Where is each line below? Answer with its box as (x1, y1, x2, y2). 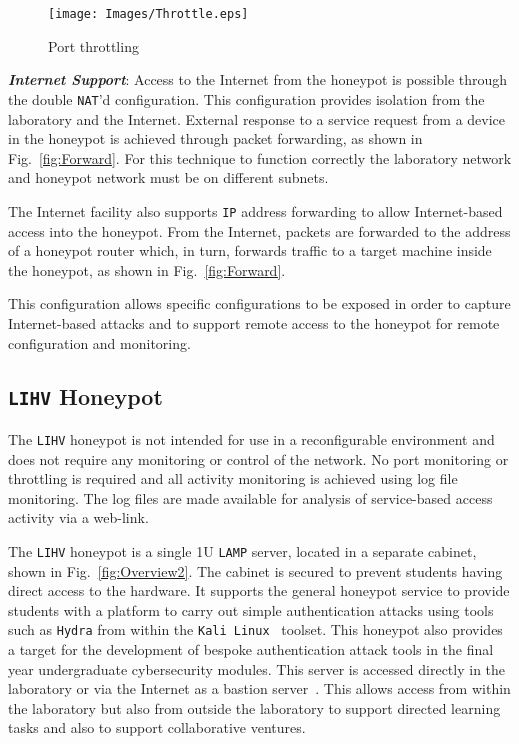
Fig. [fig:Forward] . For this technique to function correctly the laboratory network (8, 147, 512, 168)
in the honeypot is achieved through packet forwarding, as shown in (8, 128, 423, 149)
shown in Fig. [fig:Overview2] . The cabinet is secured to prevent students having (8, 560, 503, 581)
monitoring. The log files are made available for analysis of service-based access (8, 487, 493, 508)
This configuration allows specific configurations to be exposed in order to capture (8, 293, 511, 314)
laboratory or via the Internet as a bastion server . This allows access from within (8, 678, 511, 699)
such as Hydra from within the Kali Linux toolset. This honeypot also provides (8, 619, 503, 640)
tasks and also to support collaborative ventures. (8, 717, 306, 738)
